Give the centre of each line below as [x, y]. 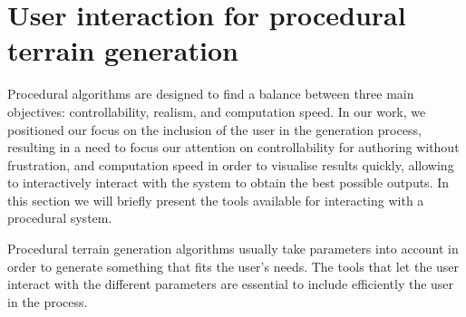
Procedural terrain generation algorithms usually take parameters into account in [233, 249]
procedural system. [60, 218]
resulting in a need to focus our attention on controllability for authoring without [233, 147]
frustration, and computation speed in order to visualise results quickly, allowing [231, 164]
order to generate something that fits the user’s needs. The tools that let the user [233, 266]
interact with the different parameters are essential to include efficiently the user [231, 284]
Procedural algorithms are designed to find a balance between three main [211, 94]
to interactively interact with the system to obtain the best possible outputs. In [228, 183]
